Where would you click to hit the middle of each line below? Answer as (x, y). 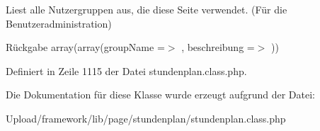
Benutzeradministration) (59, 23)
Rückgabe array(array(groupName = (85, 47)
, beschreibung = (218, 47)
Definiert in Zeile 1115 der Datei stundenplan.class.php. (126, 70)
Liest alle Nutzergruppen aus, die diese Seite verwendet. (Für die (147, 9)
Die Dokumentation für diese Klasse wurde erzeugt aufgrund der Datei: (160, 95)
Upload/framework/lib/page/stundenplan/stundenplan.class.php (146, 118)
